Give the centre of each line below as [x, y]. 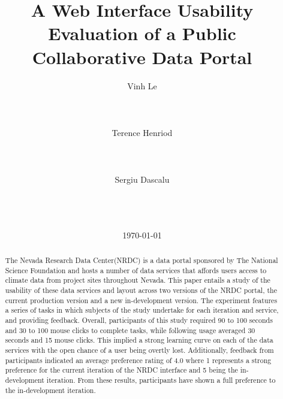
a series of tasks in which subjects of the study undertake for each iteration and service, [142, 310]
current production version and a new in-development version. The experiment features [141, 300]
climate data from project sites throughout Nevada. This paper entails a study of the [138, 280]
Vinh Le [142, 85]
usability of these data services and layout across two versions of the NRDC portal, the [141, 290]
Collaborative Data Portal [142, 57]
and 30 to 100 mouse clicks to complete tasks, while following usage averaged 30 [130, 330]
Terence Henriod [142, 132]
